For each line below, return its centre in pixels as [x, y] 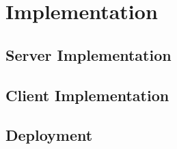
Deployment [49, 135]
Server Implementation [88, 54]
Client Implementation [87, 95]
